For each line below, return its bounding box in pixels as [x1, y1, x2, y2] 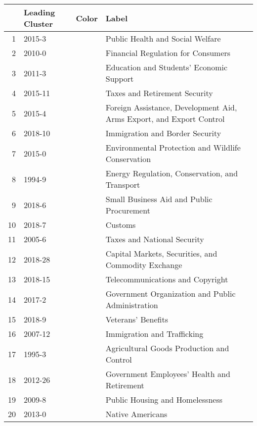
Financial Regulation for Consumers [105, 47, 231, 58]
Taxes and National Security [105, 233, 204, 245]
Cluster [24, 18, 53, 29]
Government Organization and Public [105, 288, 236, 299]
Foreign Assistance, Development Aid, [105, 102, 237, 113]
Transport [105, 179, 140, 190]
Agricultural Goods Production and [105, 342, 229, 354]
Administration [105, 299, 158, 311]
